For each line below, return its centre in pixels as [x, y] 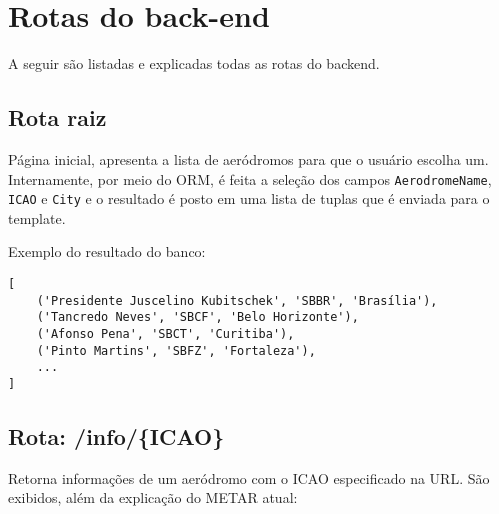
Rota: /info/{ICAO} [116, 436]
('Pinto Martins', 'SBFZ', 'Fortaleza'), [176, 350]
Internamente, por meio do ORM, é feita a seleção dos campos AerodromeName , [250, 178]
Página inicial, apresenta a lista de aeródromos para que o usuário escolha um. [248, 158]
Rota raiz [57, 117]
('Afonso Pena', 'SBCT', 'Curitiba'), [165, 333]
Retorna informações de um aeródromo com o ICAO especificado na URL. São [249, 477]
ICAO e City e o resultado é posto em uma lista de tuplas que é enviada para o [249, 198]
